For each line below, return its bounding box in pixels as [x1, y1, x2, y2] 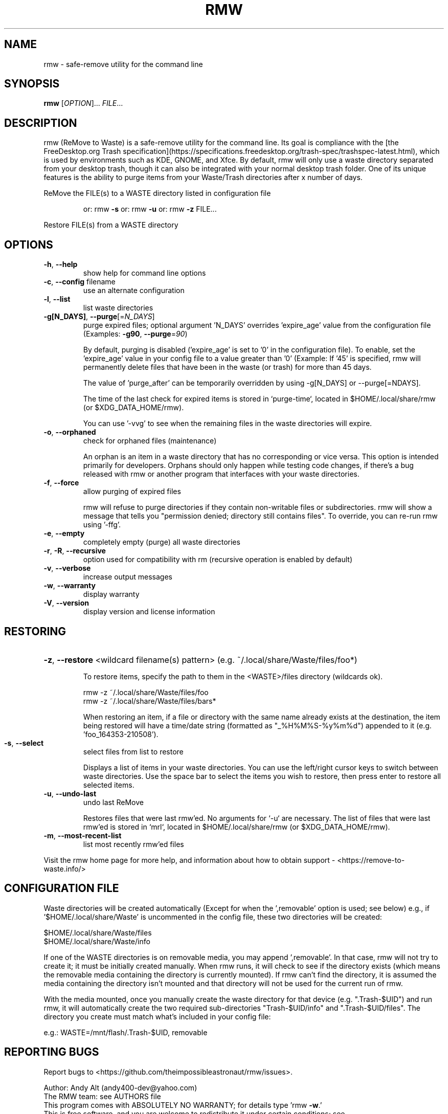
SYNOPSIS [4, 77, 60, 91]
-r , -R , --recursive [43, 546, 106, 555]
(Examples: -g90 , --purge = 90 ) [83, 329, 188, 339]
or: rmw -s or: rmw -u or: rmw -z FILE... [83, 205, 217, 214]
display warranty [83, 590, 140, 599]
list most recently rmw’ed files [83, 839, 184, 849]
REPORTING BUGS [4, 1045, 99, 1059]
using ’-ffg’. [83, 520, 121, 529]
